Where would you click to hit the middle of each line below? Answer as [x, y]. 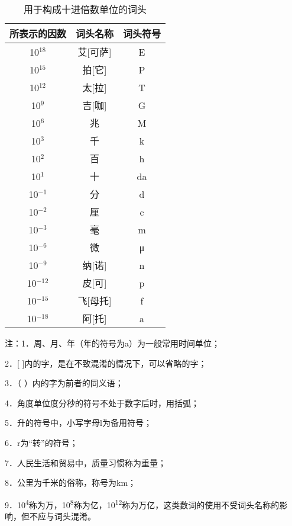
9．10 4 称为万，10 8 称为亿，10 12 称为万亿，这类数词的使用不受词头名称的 [142, 503]
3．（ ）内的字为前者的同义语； [64, 383]
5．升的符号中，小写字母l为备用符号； [78, 423]
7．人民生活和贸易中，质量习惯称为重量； [85, 462]
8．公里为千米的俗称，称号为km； [71, 482]
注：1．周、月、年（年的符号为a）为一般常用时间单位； [112, 343]
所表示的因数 [38, 33]
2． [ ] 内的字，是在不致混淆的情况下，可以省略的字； [106, 363]
